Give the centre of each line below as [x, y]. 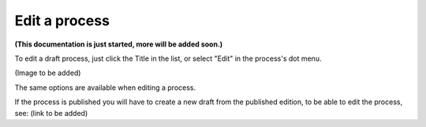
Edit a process [62, 21]
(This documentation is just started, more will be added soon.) [119, 44]
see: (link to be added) [51, 113]
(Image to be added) [48, 73]
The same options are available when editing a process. [105, 88]
